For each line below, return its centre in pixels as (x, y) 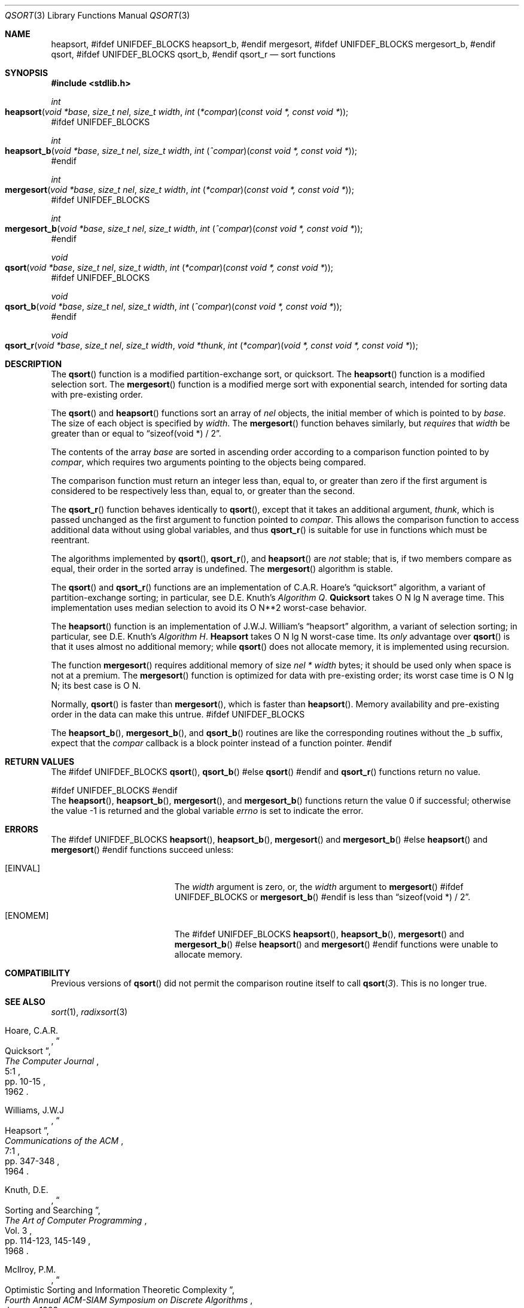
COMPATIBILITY (38, 973)
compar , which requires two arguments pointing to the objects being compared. (208, 462)
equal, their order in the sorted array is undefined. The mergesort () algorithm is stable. (222, 569)
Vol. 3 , (19, 1230)
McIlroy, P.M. (31, 1269)
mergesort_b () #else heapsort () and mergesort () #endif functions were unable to (336, 944)
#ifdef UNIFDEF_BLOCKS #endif (114, 790)
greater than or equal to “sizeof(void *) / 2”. (136, 433)
